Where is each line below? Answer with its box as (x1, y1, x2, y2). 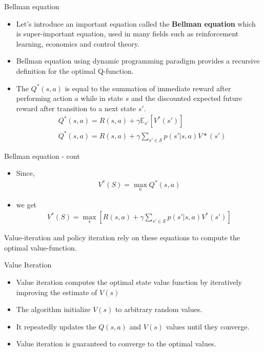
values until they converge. (166, 321, 250, 332)
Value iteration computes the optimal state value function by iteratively (16, 277, 242, 287)
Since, (16, 168, 35, 178)
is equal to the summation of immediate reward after (65, 82, 231, 93)
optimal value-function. (4, 242, 77, 253)
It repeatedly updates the (16, 321, 96, 332)
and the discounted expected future (131, 93, 242, 103)
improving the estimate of (16, 286, 97, 297)
